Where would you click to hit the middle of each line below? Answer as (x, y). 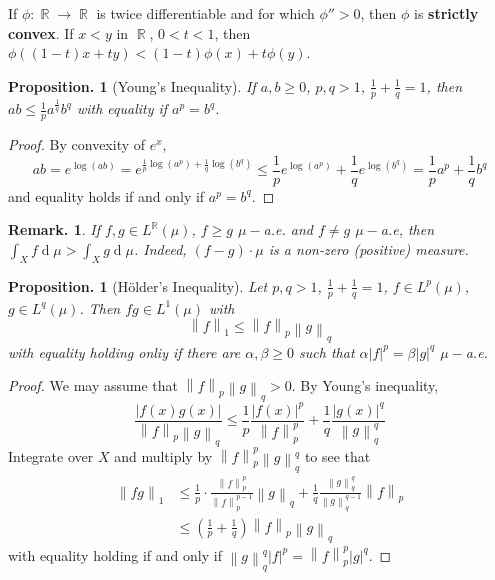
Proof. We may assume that (93, 385)
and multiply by (163, 455)
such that (327, 351)
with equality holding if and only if (115, 554)
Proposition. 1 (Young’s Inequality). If (132, 85)
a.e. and (288, 229)
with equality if (122, 108)
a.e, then (407, 229)
